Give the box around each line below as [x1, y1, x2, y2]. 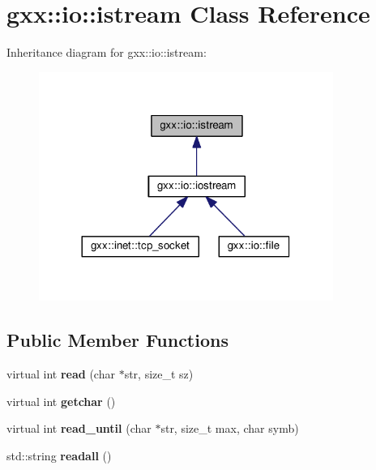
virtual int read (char [6, 365, 115, 382]
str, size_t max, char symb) [160, 420, 299, 437]
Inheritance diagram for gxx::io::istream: [6, 44, 207, 61]
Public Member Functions [6, 327, 229, 352]
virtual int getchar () [6, 392, 116, 409]
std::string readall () [6, 447, 112, 464]
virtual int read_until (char [6, 420, 152, 437]
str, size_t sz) [124, 365, 194, 382]
